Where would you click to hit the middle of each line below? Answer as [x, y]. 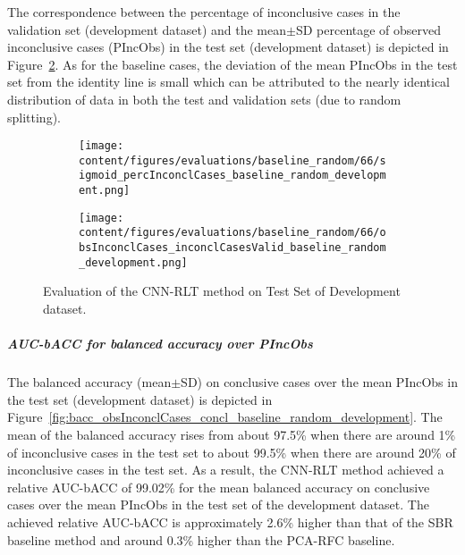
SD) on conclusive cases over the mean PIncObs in [319, 382]
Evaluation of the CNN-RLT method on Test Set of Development [222, 291]
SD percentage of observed [368, 29]
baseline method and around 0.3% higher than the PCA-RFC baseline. [201, 539]
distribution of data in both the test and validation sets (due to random [204, 99]
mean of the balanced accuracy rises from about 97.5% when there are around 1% [232, 434]
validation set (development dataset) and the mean [147, 29]
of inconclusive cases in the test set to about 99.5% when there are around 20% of [232, 452]
